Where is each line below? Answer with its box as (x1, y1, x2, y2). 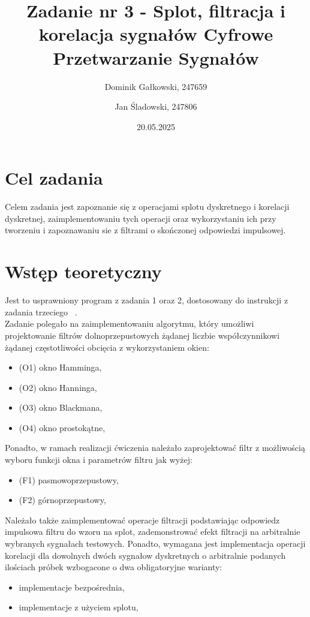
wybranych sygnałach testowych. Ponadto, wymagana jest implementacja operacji (5, 537, 306, 550)
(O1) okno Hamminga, (19, 361, 102, 374)
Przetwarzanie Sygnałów (53, 45, 259, 70)
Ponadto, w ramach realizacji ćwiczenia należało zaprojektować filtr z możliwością (5, 441, 305, 454)
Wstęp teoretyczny (5, 259, 162, 284)
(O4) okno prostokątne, (19, 421, 106, 434)
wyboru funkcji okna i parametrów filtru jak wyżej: (5, 453, 192, 466)
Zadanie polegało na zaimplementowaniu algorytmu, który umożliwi (5, 317, 254, 330)
